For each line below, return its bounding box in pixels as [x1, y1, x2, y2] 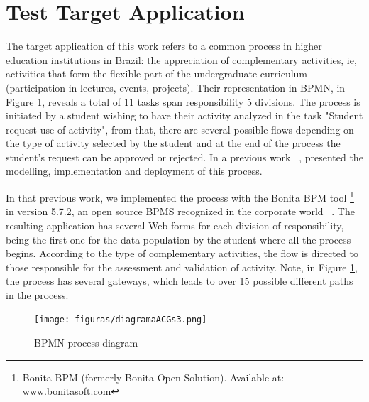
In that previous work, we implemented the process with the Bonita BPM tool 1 [6, 188, 354, 205]
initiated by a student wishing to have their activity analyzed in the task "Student [6, 108, 363, 123]
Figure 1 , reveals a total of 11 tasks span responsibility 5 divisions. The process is [6, 94, 360, 109]
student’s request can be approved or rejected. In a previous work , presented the [6, 149, 363, 164]
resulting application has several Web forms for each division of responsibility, [6, 217, 344, 232]
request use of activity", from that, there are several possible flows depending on [6, 121, 354, 136]
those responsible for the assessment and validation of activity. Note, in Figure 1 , [6, 259, 358, 274]
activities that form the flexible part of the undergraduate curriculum [6, 66, 308, 81]
